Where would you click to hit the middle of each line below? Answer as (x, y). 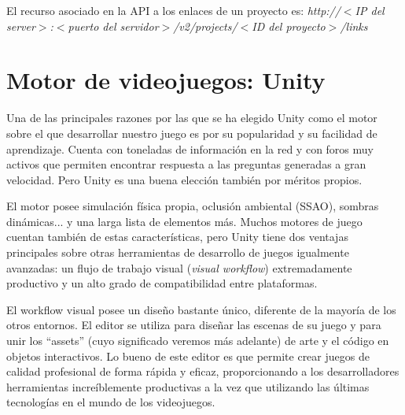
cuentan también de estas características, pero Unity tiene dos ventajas (177, 237)
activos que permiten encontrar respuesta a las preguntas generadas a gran (186, 164)
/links (354, 26)
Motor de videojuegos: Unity (166, 80)
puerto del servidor (113, 26)
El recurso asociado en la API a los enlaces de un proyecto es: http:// (173, 10)
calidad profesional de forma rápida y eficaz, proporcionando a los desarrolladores (203, 371)
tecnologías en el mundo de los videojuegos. (111, 402)
